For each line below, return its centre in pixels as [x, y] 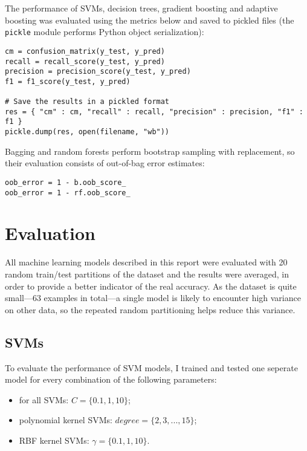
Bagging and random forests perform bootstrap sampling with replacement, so [150, 151]
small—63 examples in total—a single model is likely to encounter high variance [153, 298]
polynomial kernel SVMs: [66, 420]
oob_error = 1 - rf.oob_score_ [68, 193]
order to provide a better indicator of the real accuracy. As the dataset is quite [151, 286]
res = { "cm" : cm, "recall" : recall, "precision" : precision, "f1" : [154, 112]
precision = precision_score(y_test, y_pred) [98, 72]
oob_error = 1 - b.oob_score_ [66, 182]
